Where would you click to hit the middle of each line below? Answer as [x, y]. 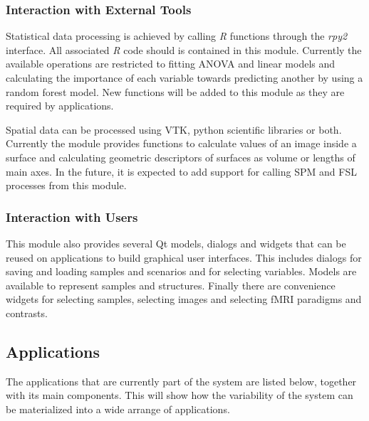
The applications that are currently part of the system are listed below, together [181, 381]
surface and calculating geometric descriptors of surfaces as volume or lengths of [181, 157]
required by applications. [60, 106]
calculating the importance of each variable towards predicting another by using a [184, 78]
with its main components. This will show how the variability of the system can [180, 395]
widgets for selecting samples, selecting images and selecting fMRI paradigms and [184, 299]
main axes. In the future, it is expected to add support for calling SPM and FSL [181, 171]
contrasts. [27, 313]
